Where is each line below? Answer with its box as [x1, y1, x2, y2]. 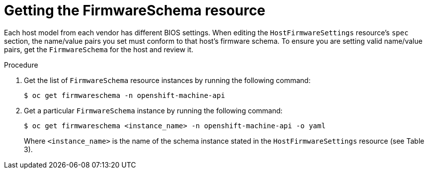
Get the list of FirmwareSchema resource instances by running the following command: [24, 76, 311, 85]
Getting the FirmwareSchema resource [4, 2, 265, 19]
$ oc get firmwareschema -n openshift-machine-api [24, 91, 225, 99]
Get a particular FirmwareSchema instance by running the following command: [24, 106, 283, 115]
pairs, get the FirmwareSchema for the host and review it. [4, 45, 193, 54]
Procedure [4, 60, 38, 69]
